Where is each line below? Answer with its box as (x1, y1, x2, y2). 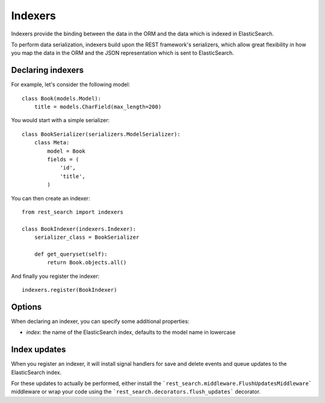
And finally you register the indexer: (11, 272, 100, 280)
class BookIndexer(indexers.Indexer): (22, 226, 137, 232)
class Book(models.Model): (22, 95, 102, 102)
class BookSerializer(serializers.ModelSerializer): (22, 131, 181, 138)
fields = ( (47, 156, 79, 162)
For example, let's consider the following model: (11, 81, 131, 88)
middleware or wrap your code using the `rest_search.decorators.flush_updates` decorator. (11, 388, 261, 395)
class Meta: (34, 139, 70, 146)
